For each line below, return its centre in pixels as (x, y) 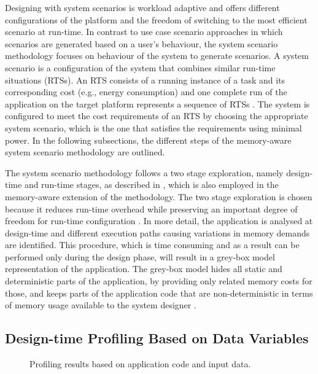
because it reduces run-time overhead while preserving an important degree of (151, 208)
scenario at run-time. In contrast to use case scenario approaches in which (144, 32)
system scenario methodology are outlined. (85, 152)
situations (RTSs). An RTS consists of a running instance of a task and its (145, 80)
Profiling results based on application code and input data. (140, 364)
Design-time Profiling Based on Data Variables (157, 338)
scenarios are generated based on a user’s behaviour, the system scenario (142, 43)
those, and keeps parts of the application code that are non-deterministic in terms (159, 293)
